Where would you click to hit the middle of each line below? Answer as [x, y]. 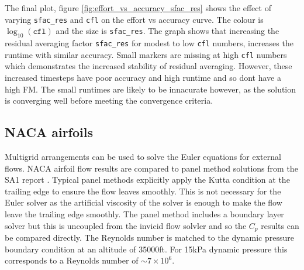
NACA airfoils [49, 132]
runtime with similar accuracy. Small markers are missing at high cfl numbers [146, 54]
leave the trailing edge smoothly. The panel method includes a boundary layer [144, 213]
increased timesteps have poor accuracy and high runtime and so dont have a [143, 77]
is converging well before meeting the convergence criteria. [109, 100]
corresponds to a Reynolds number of [72, 260]
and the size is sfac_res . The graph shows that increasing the [167, 31]
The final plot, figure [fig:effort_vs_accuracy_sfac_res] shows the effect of [138, 8]
